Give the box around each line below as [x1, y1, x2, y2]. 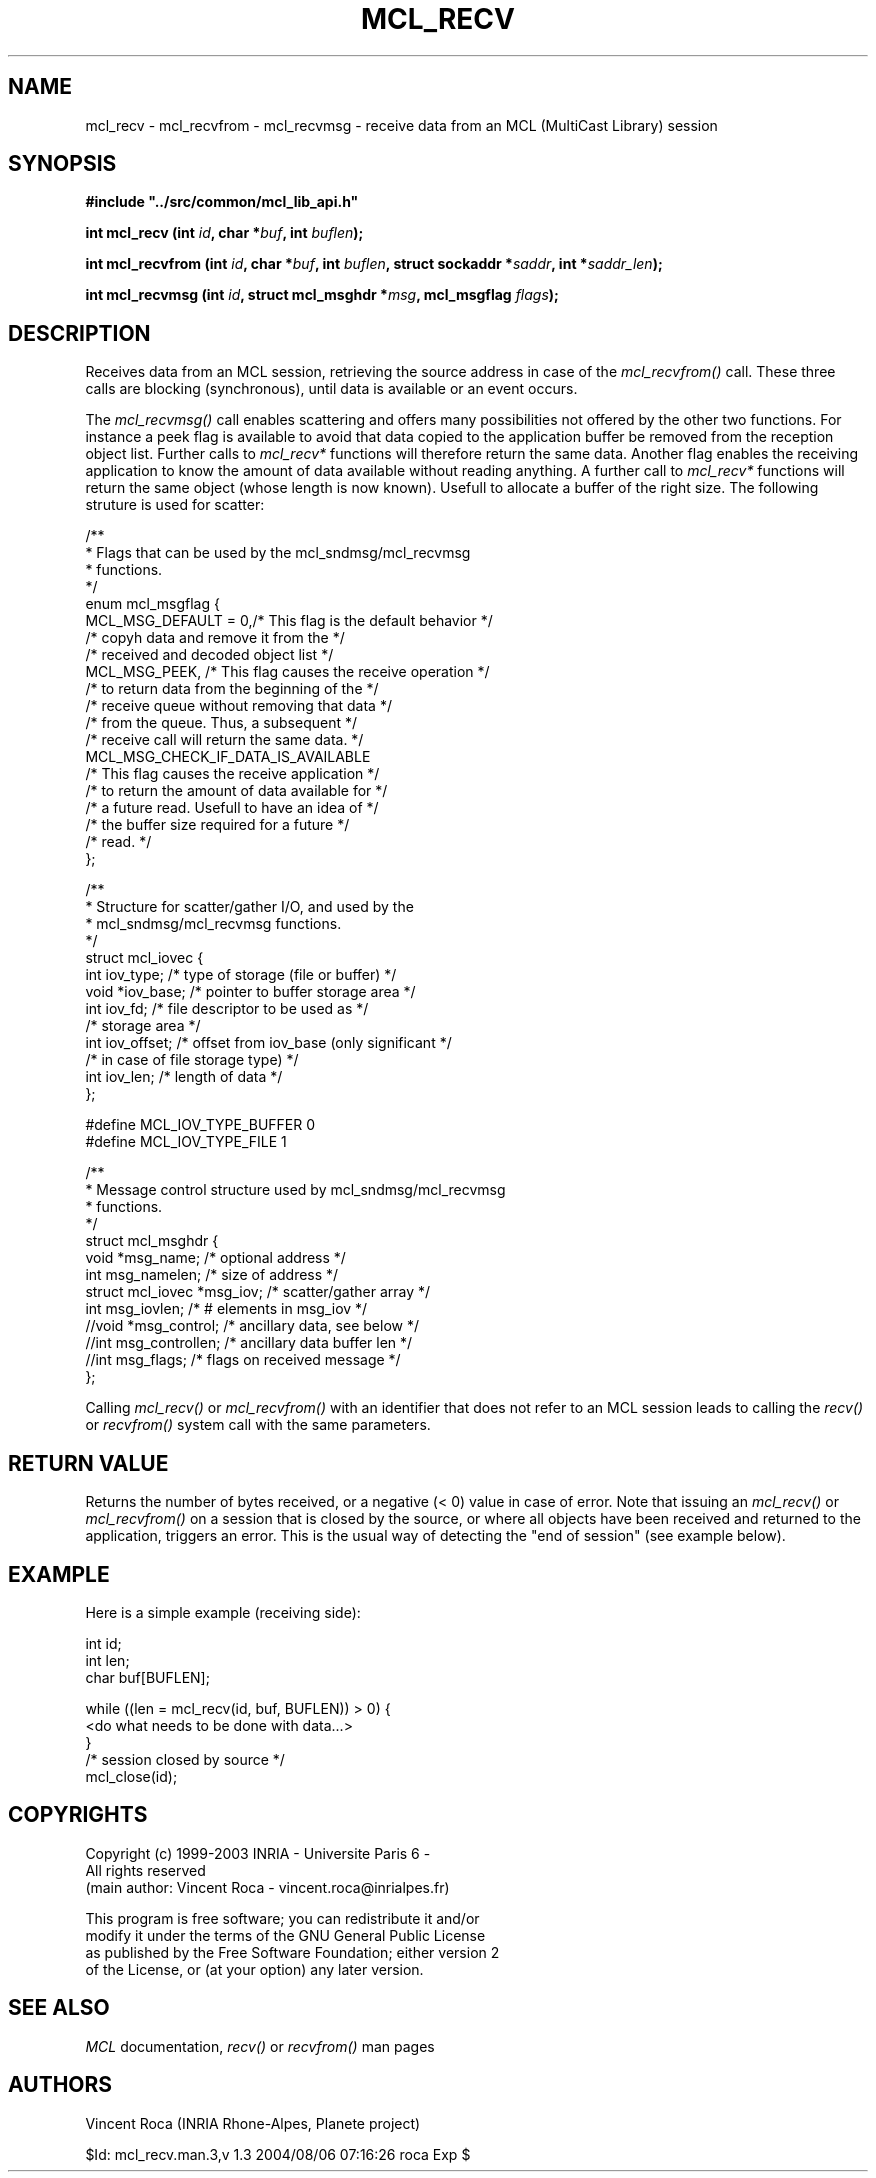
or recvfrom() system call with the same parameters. [85, 1416, 431, 1434]
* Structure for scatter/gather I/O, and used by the [85, 898, 414, 916]
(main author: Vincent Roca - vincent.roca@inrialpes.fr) [85, 1878, 450, 1896]
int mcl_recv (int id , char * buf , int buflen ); [85, 224, 364, 242]
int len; [85, 1651, 130, 1669]
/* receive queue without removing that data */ [85, 697, 392, 715]
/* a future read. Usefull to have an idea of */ [85, 799, 379, 817]
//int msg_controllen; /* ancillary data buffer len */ [85, 1334, 413, 1352]
